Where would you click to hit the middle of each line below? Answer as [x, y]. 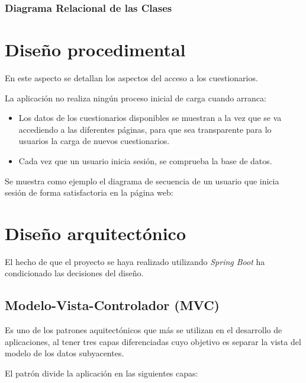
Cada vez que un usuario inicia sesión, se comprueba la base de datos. [145, 160]
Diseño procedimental [95, 50]
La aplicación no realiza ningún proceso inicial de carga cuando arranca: [136, 98]
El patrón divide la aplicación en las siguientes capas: [102, 373]
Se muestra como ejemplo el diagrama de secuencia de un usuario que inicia [142, 181]
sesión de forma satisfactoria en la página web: [89, 192]
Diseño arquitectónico [95, 233]
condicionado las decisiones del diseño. [74, 273]
